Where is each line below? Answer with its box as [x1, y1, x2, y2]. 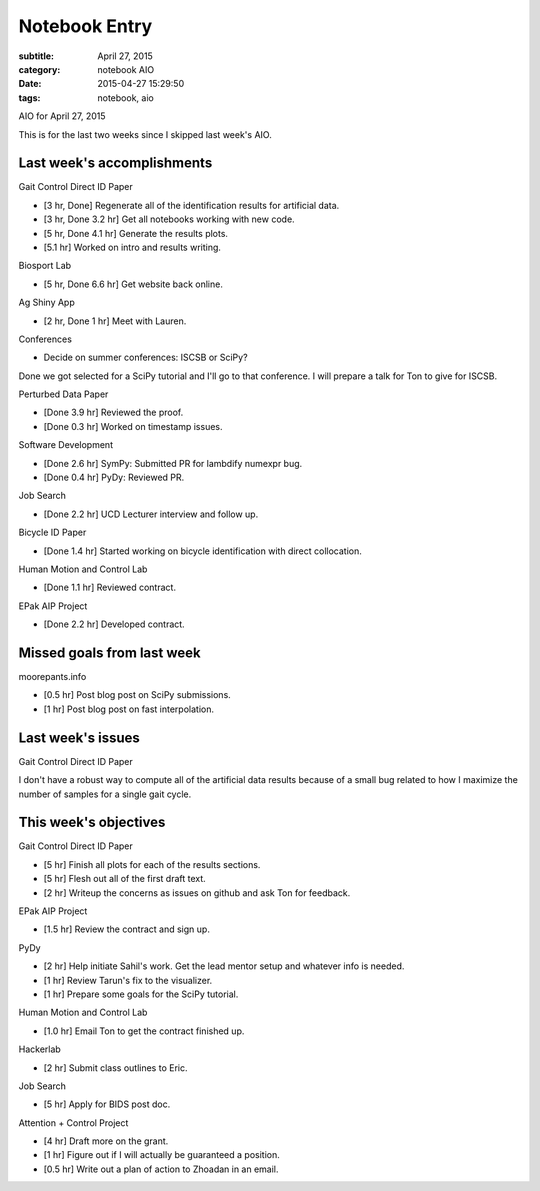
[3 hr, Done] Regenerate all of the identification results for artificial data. [43, 199, 340, 211]
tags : [18, 91, 41, 104]
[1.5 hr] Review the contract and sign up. [43, 923, 210, 935]
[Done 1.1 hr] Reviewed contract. [43, 581, 177, 594]
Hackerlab [18, 1043, 62, 1055]
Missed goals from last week [18, 644, 201, 661]
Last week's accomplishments [18, 155, 213, 172]
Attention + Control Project [18, 1116, 129, 1129]
